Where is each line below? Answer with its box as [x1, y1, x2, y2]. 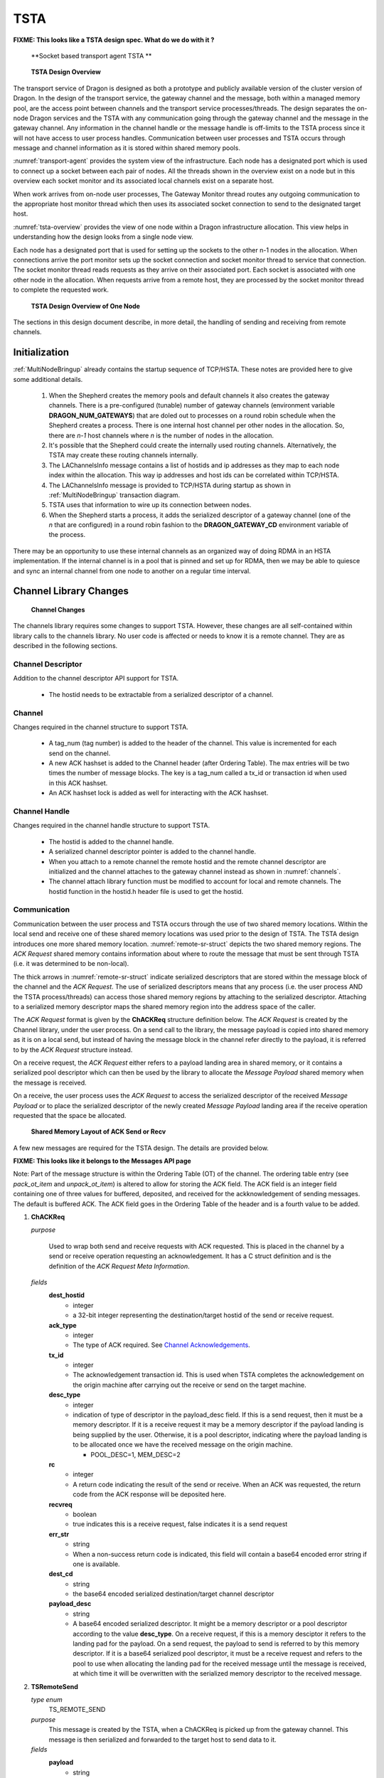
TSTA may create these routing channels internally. [48, 451, 198, 459]
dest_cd [48, 1570, 73, 1578]
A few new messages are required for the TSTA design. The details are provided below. [13, 1144, 270, 1152]
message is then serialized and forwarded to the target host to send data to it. [48, 1735, 277, 1744]
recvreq [48, 1500, 73, 1508]
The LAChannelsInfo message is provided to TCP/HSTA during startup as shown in [48, 481, 292, 489]
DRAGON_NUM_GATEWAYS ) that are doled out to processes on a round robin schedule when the [48, 411, 336, 420]
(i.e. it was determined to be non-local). [13, 959, 129, 968]
